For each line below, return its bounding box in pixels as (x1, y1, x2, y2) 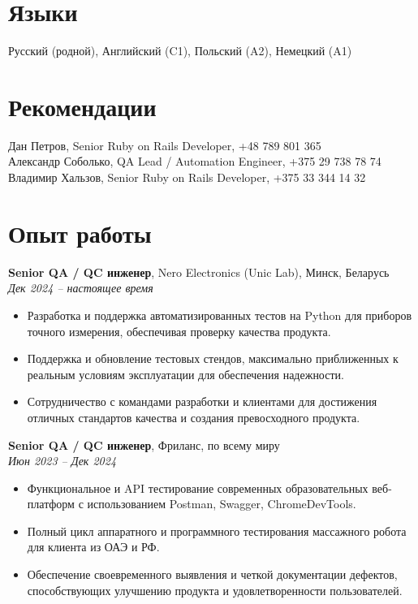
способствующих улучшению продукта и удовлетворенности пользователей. (27, 581, 403, 598)
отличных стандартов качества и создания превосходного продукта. (27, 408, 360, 425)
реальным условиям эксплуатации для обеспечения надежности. (27, 365, 344, 382)
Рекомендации (8, 89, 157, 123)
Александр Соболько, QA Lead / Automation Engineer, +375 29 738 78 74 (8, 153, 381, 170)
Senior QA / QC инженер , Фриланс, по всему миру (8, 436, 280, 453)
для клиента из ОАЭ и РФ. (27, 538, 160, 555)
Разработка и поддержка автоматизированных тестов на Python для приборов (27, 306, 412, 323)
